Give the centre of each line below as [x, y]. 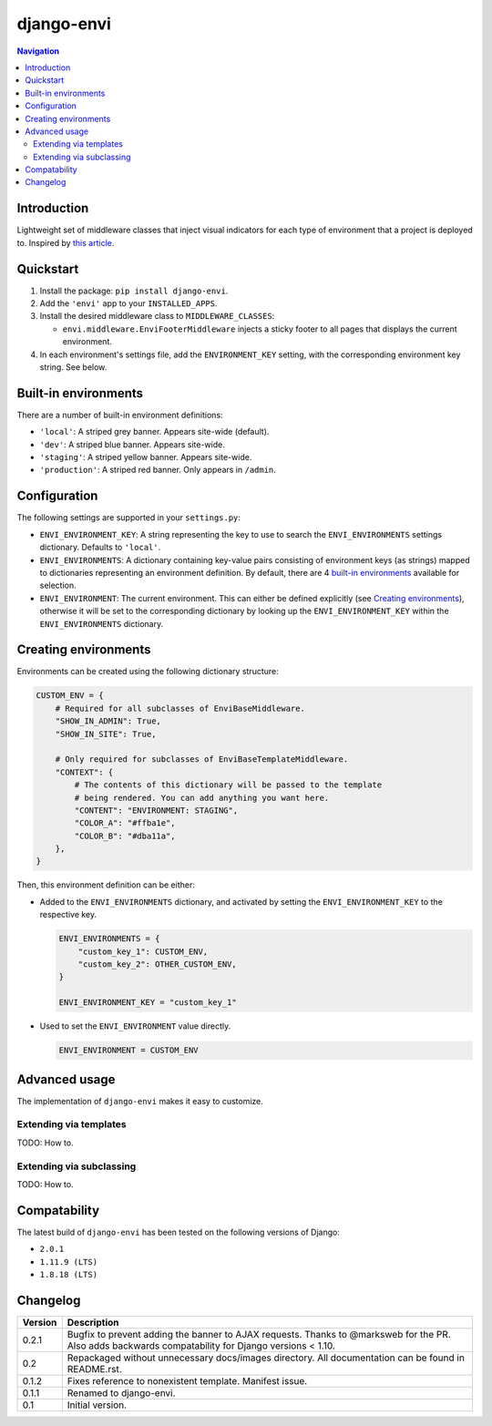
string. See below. [73, 367]
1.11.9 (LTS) [69, 1262]
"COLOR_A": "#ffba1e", [125, 823]
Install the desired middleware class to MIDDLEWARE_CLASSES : [157, 316]
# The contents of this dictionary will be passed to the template [228, 785]
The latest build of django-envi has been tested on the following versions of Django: [179, 1232]
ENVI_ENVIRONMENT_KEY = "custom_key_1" [148, 1003]
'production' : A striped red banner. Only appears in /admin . [158, 470]
